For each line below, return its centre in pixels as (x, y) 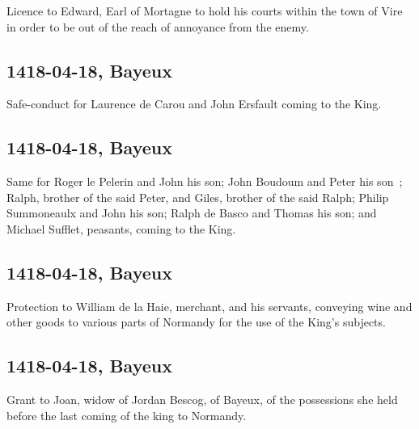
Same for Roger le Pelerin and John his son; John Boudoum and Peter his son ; (205, 181)
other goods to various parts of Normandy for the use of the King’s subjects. (196, 322)
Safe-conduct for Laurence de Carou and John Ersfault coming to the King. (194, 104)
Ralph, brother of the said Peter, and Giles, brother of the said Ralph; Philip (198, 197)
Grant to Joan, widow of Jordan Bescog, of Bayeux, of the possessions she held (202, 400)
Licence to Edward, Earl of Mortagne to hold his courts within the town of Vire (205, 11)
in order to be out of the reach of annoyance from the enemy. (158, 26)
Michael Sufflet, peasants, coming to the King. (121, 228)
